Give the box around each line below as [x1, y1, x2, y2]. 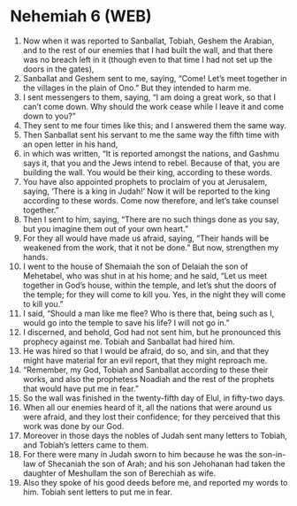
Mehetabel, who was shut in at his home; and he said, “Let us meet [22, 270, 268, 280]
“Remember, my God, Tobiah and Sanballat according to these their [22, 364, 269, 375]
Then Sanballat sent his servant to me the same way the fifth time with [22, 129, 279, 140]
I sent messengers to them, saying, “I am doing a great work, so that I [22, 91, 277, 103]
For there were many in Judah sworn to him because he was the [22, 448, 257, 459]
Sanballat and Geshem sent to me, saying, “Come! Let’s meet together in [22, 73, 287, 83]
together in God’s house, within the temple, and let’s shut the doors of [22, 280, 277, 290]
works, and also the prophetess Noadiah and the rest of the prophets [22, 373, 275, 384]
